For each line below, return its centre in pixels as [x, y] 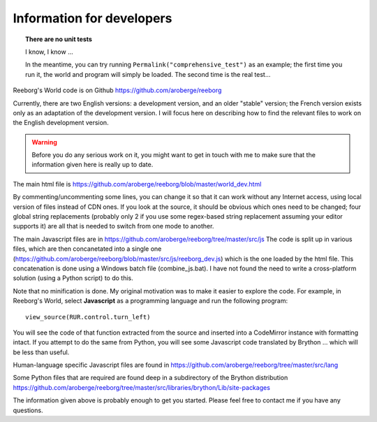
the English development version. [61, 123]
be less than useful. [41, 352]
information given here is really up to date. [93, 165]
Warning [44, 142]
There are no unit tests [59, 39]
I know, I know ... [49, 52]
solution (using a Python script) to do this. [73, 278]
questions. [28, 410]
